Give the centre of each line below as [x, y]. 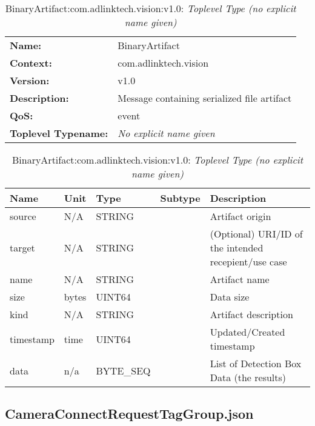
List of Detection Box [256, 363]
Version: [30, 80]
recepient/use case [248, 261]
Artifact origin [240, 216]
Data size [230, 297]
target [22, 248]
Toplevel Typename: [59, 133]
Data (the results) [248, 377]
